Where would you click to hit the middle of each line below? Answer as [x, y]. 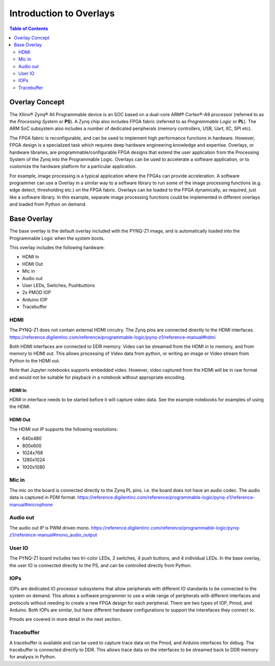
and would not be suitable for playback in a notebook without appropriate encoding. [98, 377]
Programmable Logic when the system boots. [57, 238]
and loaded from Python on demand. [48, 204]
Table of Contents [29, 29]
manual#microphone [31, 505]
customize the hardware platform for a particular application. [73, 166]
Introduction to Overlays [62, 13]
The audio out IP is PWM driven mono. [50, 528]
